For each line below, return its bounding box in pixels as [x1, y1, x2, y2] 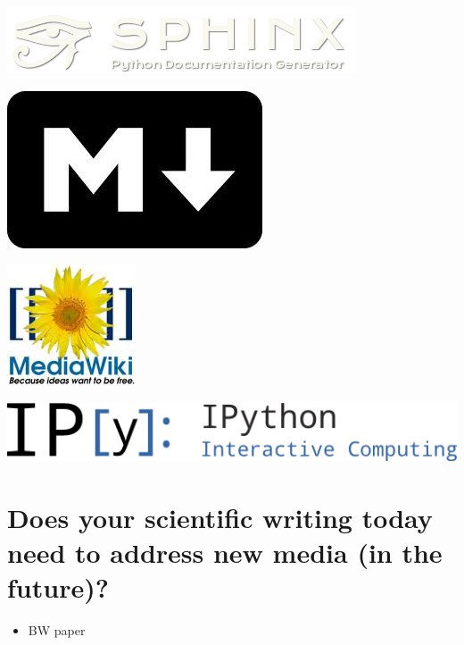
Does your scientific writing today [7, 498, 433, 535]
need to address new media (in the [7, 533, 443, 570]
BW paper [28, 620, 86, 639]
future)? [7, 568, 109, 605]
